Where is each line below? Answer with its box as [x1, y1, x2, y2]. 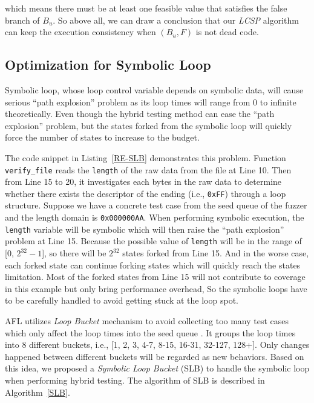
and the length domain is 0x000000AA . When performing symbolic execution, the [5, 211, 304, 224]
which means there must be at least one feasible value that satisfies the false [5, 2, 287, 14]
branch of [5, 13, 40, 26]
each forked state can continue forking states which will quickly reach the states [5, 258, 301, 271]
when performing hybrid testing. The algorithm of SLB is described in [5, 373, 265, 386]
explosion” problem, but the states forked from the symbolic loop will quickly [5, 119, 292, 132]
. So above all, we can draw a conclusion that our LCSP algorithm [53, 13, 299, 26]
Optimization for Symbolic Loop [5, 55, 211, 74]
